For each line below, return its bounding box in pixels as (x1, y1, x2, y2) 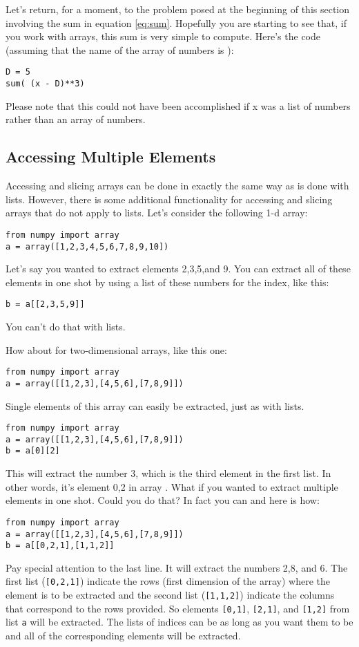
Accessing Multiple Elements (6, 146, 216, 167)
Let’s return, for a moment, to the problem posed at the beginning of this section (6, 2, 350, 16)
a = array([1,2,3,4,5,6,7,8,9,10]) (6, 241, 169, 252)
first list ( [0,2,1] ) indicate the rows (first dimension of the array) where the (6, 574, 330, 588)
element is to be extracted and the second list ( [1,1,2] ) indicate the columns (6, 588, 335, 602)
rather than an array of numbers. (6, 112, 146, 126)
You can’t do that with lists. (6, 319, 126, 334)
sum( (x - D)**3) (6, 79, 85, 89)
